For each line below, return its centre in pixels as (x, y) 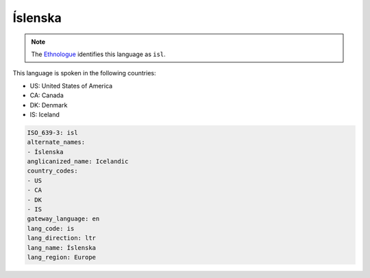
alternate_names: (56, 142)
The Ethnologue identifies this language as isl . (98, 54)
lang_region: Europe (61, 257)
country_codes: (52, 171)
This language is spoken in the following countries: (84, 73)
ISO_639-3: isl (52, 132)
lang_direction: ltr (61, 238)
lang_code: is (51, 228)
